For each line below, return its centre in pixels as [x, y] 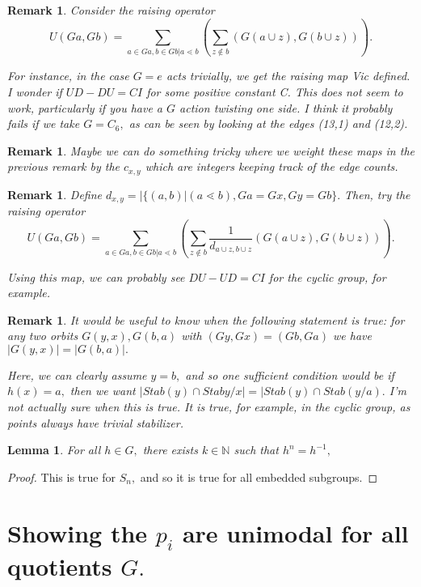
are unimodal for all [295, 532]
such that [256, 450]
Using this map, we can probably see [96, 276]
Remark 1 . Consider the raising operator [111, 10]
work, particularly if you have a [85, 107]
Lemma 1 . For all [54, 450]
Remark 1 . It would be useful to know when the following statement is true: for [206, 319]
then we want [103, 391]
